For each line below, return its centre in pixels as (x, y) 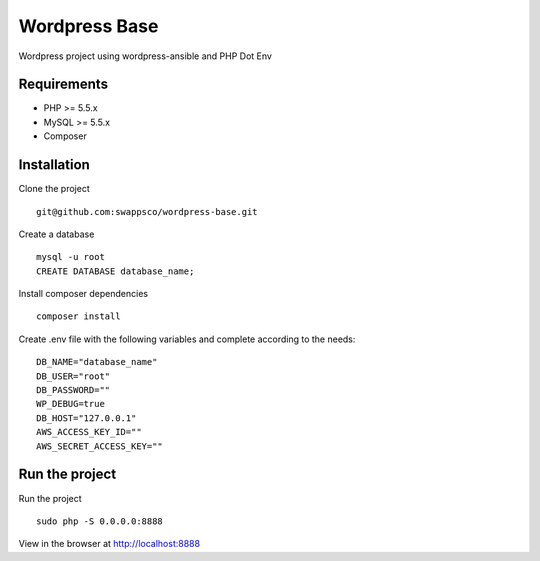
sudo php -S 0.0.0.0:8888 (100, 521)
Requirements (63, 84)
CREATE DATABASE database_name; (115, 271)
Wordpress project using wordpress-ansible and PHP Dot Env (145, 56)
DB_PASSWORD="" (73, 390)
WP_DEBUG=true (70, 404)
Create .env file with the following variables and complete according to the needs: (187, 339)
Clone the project (54, 189)
